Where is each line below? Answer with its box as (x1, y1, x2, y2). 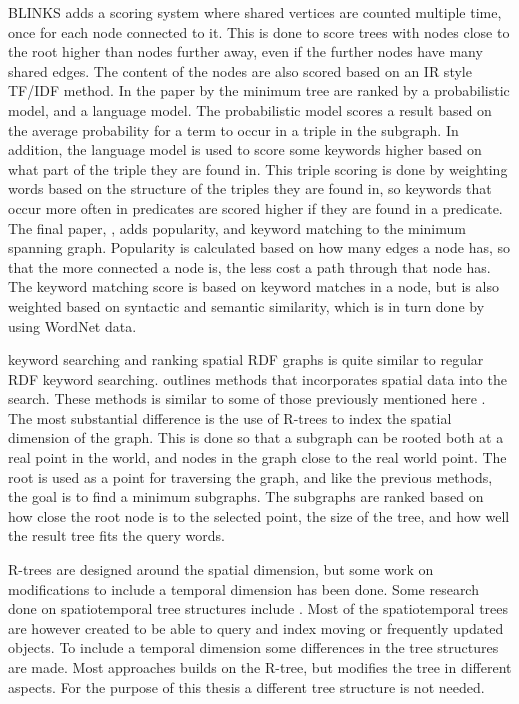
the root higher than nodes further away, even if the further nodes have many (8, 41, 483, 62)
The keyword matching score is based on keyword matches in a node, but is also (8, 276, 499, 297)
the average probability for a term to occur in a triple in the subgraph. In (8, 119, 459, 140)
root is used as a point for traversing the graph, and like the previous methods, (8, 466, 493, 487)
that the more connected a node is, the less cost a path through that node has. (8, 256, 491, 277)
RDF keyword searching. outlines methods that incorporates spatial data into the (8, 368, 507, 389)
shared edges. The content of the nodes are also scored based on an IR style (8, 60, 472, 81)
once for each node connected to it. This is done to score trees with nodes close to (8, 21, 510, 42)
